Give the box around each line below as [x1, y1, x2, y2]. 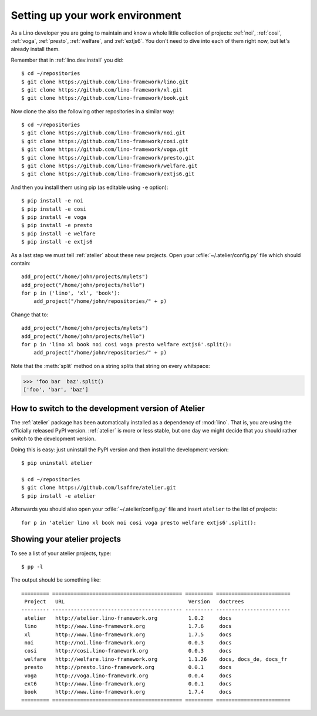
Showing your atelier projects [11, 534, 122, 544]
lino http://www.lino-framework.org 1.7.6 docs [24, 623, 232, 630]
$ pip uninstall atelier [21, 460, 93, 467]
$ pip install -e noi [21, 197, 83, 204]
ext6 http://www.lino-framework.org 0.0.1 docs [24, 680, 232, 687]
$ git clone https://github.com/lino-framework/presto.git [21, 154, 195, 161]
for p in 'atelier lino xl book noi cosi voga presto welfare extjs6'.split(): [21, 519, 257, 526]
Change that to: [11, 311, 49, 318]
